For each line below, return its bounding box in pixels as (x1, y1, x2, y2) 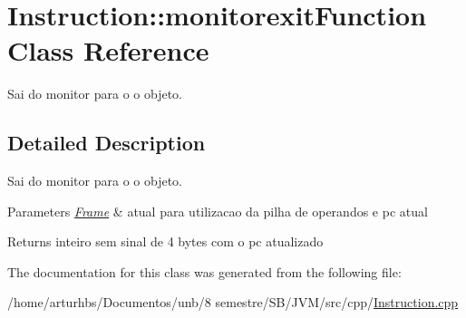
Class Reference (7, 32, 209, 69)
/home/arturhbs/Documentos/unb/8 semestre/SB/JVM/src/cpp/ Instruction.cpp (7, 293, 459, 312)
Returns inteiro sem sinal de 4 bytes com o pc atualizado (7, 232, 324, 251)
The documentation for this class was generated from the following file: (7, 262, 402, 281)
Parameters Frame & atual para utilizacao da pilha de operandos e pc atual (7, 201, 428, 220)
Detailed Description (7, 129, 206, 157)
